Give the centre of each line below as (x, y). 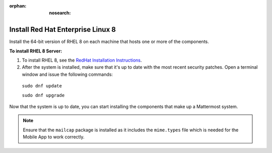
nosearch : (60, 13)
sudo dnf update (42, 86)
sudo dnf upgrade (43, 95)
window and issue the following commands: (67, 74)
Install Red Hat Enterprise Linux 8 (62, 30)
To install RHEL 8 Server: (36, 51)
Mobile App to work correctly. (54, 137)
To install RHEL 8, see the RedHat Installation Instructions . (82, 60)
